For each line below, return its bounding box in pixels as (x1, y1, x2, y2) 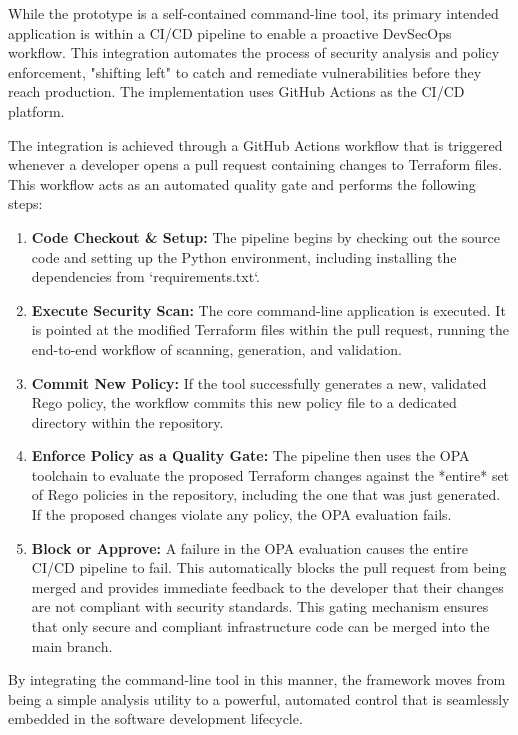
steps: (8, 193, 43, 214)
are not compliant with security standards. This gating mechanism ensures (31, 596, 489, 617)
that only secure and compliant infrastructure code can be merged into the (31, 616, 490, 637)
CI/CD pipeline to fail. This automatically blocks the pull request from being (31, 557, 507, 578)
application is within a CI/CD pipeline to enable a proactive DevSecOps (8, 22, 452, 43)
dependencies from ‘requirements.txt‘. (31, 266, 260, 287)
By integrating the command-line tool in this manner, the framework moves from (8, 669, 506, 690)
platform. (8, 100, 65, 121)
